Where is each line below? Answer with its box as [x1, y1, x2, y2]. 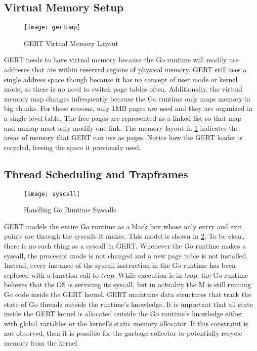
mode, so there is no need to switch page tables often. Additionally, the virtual [4, 84, 242, 94]
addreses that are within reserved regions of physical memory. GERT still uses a [4, 64, 247, 75]
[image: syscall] [24, 190, 81, 198]
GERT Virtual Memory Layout [24, 38, 118, 48]
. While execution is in [114, 269, 182, 280]
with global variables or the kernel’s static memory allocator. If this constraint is [4, 318, 248, 328]
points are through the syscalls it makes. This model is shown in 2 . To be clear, [4, 231, 245, 241]
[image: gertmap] [24, 24, 81, 31]
